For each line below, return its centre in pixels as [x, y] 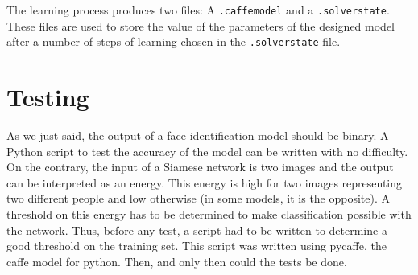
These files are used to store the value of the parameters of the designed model [201, 25]
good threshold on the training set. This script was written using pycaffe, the [197, 246]
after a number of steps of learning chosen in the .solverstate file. [174, 41]
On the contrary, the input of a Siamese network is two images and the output [200, 167]
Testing [48, 97]
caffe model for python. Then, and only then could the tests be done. [177, 261]
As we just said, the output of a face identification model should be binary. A [198, 135]
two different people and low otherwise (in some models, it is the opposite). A [199, 198]
